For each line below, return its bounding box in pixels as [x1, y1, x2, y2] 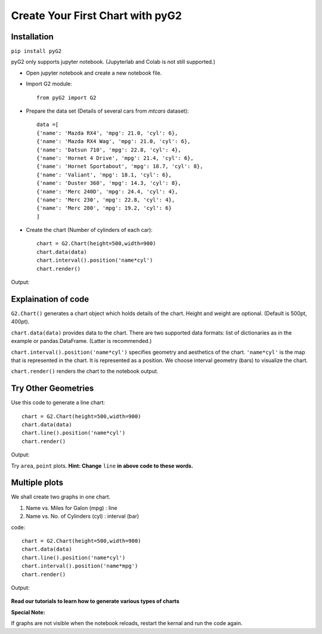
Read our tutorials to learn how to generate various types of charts [11, 598, 179, 605]
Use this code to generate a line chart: [11, 399, 106, 406]
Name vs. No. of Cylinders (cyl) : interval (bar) [26, 513, 140, 520]
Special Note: [11, 608, 45, 616]
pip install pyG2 [11, 48, 62, 55]
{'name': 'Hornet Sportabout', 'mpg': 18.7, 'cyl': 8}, [36, 163, 203, 170]
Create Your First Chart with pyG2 [11, 9, 182, 22]
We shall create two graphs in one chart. [11, 493, 110, 500]
